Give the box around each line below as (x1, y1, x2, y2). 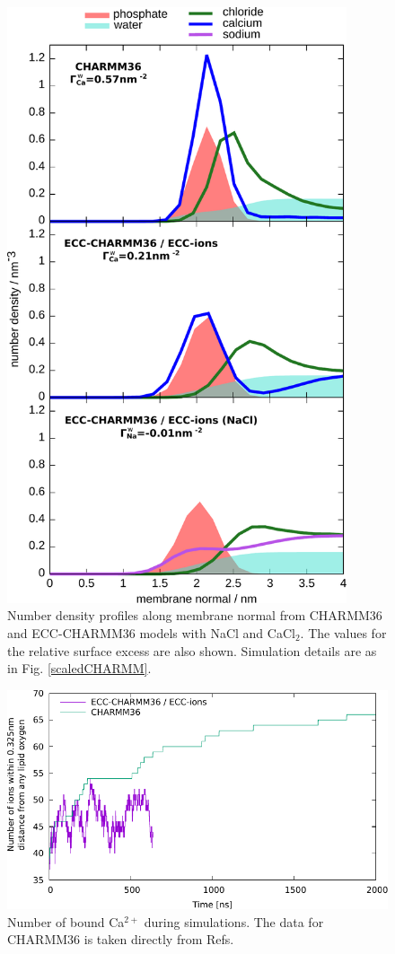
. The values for (300, 624, 387, 642)
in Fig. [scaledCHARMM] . (7, 659, 152, 678)
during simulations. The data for (144, 912, 324, 931)
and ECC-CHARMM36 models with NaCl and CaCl (7, 624, 295, 642)
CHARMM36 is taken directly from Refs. (7, 930, 234, 949)
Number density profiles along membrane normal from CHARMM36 (7, 606, 382, 625)
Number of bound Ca (7, 912, 125, 931)
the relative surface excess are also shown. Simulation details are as (7, 641, 377, 660)
